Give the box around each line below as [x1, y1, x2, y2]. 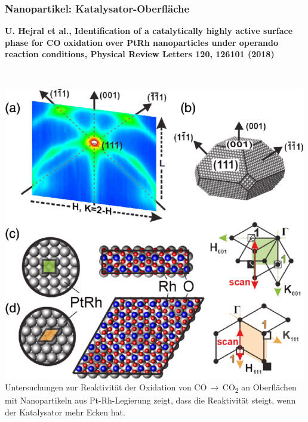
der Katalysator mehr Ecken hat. [5, 405, 125, 418]
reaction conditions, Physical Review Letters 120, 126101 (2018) [5, 48, 275, 60]
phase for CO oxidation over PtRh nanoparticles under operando [5, 36, 279, 48]
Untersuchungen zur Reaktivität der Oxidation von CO [5, 381, 207, 393]
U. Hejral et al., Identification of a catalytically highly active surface [5, 24, 293, 37]
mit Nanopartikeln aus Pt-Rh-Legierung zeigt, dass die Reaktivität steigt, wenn [5, 394, 296, 407]
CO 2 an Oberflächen [222, 381, 297, 395]
